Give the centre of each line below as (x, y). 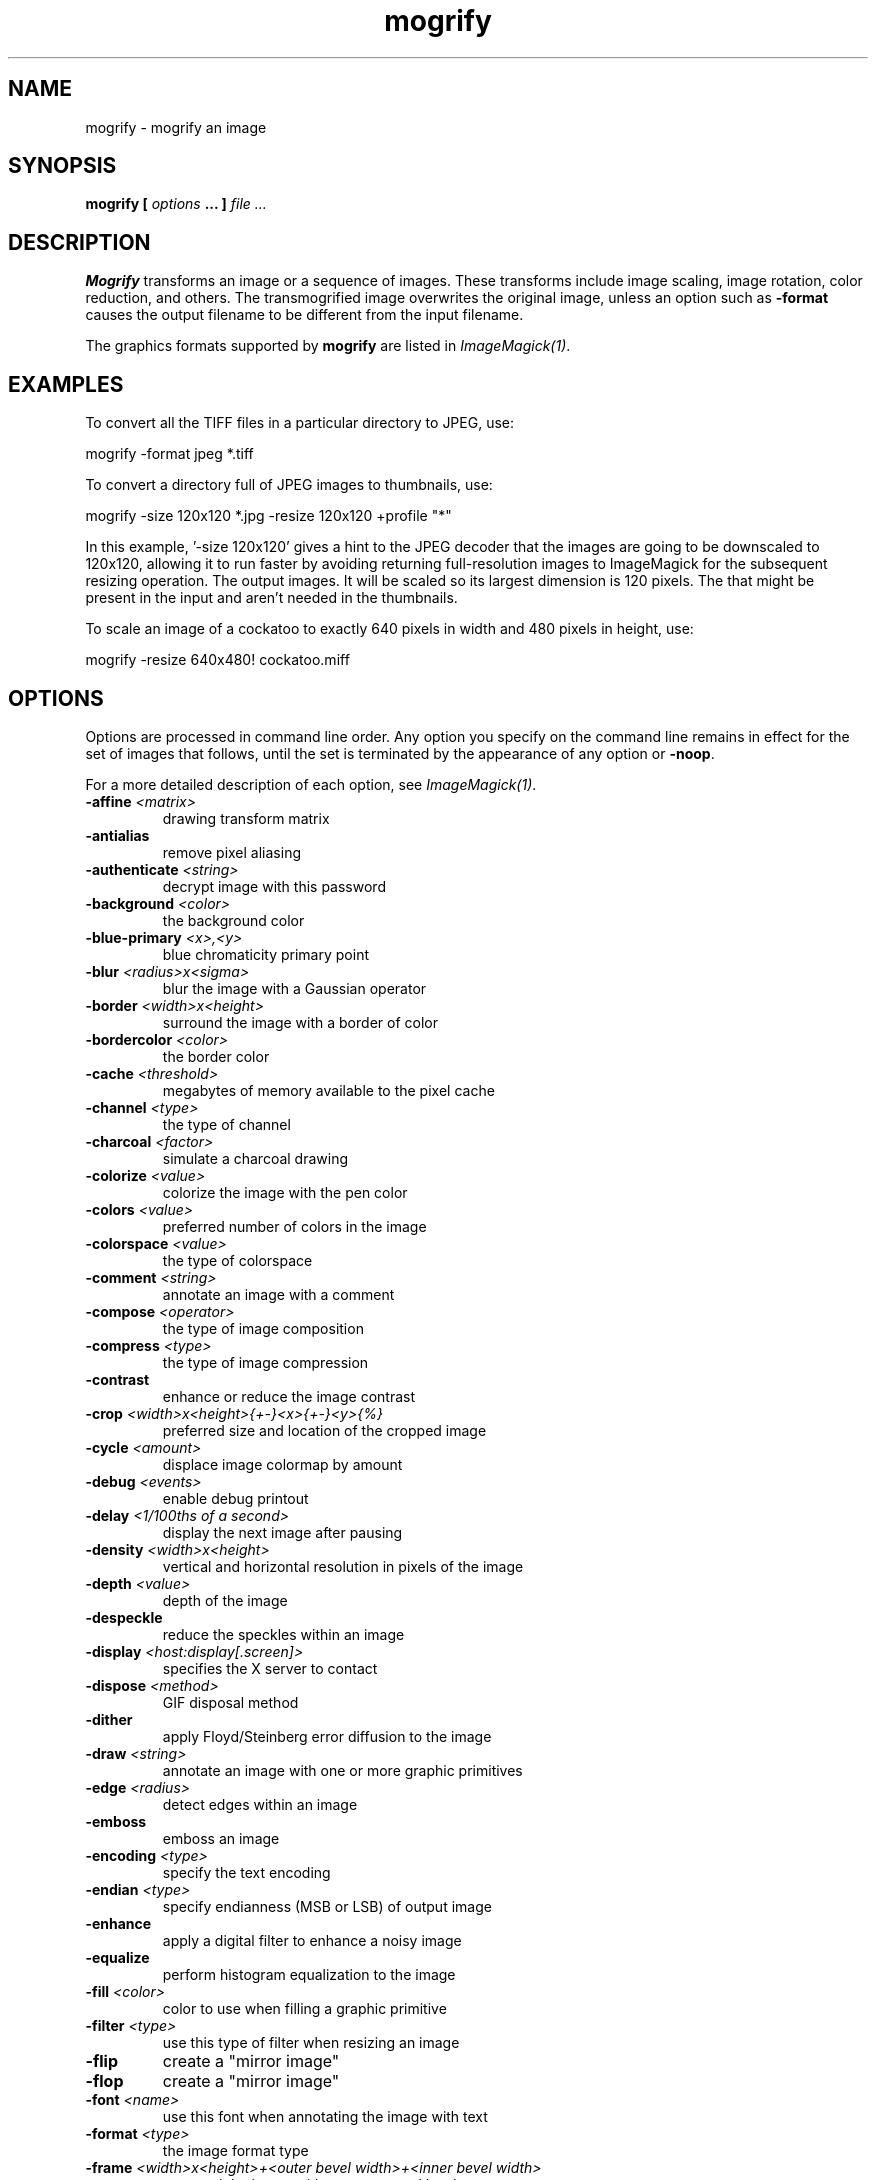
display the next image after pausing (282, 1532)
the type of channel (226, 1124)
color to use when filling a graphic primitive (304, 2008)
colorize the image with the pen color (285, 1192)
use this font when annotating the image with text (325, 2116)
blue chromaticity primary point (265, 954)
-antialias (117, 835)
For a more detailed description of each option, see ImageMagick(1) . (311, 784)
